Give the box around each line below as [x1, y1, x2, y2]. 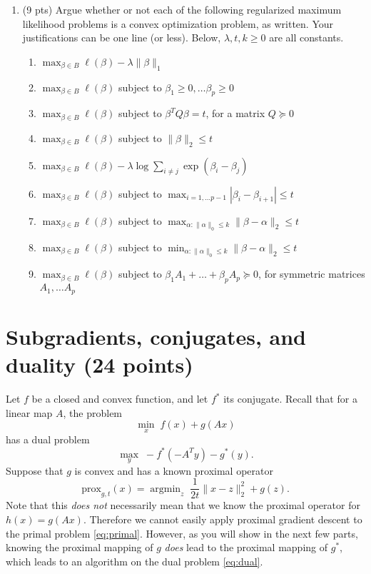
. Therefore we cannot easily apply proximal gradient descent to [83, 511, 362, 526]
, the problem [63, 405, 123, 420]
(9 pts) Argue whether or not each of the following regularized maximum [22, 2, 342, 16]
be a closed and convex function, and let [31, 391, 208, 406]
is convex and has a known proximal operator [74, 463, 273, 478]
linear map [6, 405, 53, 420]
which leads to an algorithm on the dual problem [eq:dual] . [6, 553, 263, 568]
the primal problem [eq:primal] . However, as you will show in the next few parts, [6, 525, 358, 540]
